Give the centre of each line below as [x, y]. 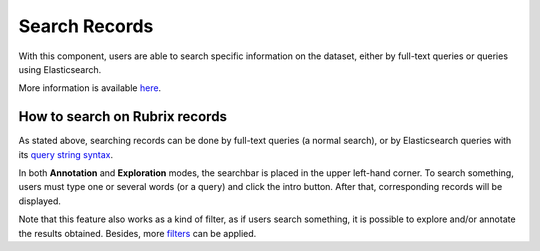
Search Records [86, 26]
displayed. [40, 201]
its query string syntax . [66, 154]
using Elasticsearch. [60, 69]
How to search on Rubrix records [122, 116]
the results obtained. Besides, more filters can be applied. [137, 233]
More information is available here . [90, 88]
